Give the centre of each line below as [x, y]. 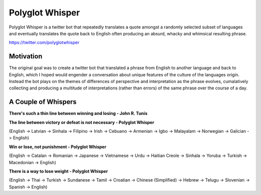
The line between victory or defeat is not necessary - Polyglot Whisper [82, 122]
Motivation [26, 56]
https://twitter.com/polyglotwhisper [44, 42]
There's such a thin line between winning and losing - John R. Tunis [78, 113]
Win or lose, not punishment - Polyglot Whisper [58, 147]
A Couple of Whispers [43, 102]
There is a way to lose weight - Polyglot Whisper [58, 171]
